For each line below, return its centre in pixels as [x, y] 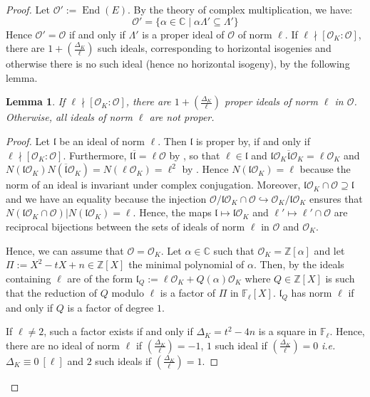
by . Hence [205, 169]
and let [329, 250]
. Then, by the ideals [299, 264]
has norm [312, 293]
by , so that [195, 155]
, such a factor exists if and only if [118, 331]
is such [340, 278]
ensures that [336, 198]
